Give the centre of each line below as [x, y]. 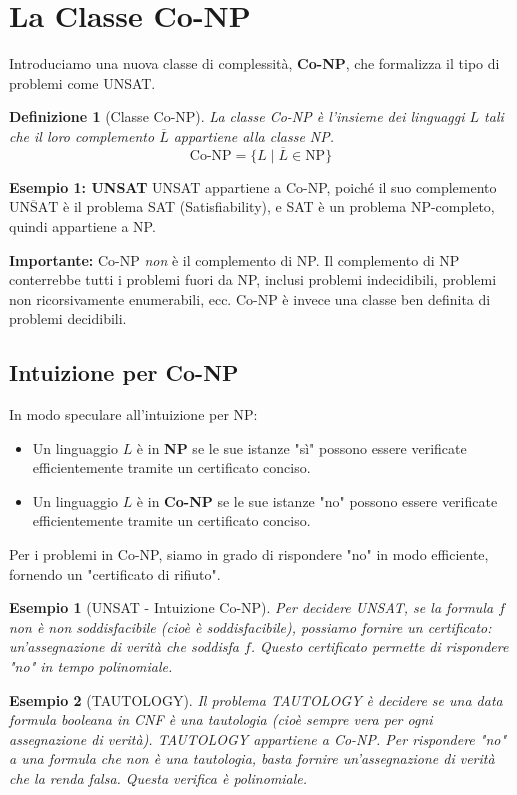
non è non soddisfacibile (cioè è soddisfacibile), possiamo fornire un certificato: [250, 626]
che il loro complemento [82, 135]
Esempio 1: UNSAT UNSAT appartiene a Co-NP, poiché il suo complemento [253, 186]
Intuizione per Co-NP [124, 372]
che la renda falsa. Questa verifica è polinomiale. [158, 777]
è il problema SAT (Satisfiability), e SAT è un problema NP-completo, [279, 206]
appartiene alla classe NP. [254, 135]
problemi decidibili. [68, 318]
